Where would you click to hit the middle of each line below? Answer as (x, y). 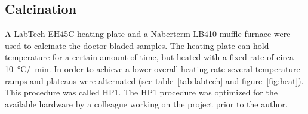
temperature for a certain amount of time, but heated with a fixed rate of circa (150, 57)
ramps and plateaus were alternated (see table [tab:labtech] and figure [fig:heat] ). (154, 80)
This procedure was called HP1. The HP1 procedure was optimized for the (141, 92)
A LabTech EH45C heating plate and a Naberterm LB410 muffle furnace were (148, 34)
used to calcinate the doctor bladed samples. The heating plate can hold (137, 45)
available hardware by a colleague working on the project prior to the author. (146, 104)
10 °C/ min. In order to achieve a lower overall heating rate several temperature (153, 68)
